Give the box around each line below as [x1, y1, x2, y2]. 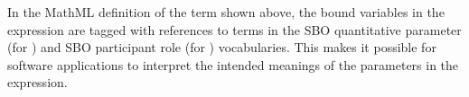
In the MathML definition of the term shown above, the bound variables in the [7, 3, 445, 21]
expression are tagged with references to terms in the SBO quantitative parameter [7, 20, 462, 39]
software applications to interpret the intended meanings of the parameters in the [7, 55, 459, 74]
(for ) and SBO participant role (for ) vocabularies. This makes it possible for [7, 38, 436, 57]
